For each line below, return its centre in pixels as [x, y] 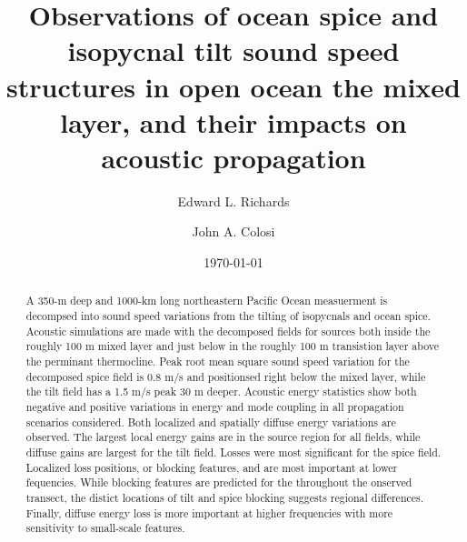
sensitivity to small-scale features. [105, 528]
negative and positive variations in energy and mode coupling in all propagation [215, 407]
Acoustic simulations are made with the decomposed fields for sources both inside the [228, 331]
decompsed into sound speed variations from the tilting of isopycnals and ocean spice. [228, 316]
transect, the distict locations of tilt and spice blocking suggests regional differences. [225, 497]
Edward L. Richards [233, 201]
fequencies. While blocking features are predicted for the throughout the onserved [219, 482]
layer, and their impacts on [233, 121]
